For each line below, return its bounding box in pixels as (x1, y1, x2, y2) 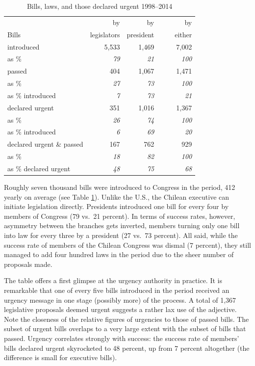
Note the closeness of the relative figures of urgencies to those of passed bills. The (4, 314, 249, 324)
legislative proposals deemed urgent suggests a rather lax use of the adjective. (4, 304, 237, 314)
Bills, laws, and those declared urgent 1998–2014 (26, 1, 173, 11)
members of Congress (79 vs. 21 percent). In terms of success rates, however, (4, 210, 235, 221)
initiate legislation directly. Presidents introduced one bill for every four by (4, 201, 229, 211)
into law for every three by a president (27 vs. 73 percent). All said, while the (4, 230, 238, 240)
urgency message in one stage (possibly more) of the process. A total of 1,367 (4, 294, 236, 305)
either (175, 29, 192, 39)
